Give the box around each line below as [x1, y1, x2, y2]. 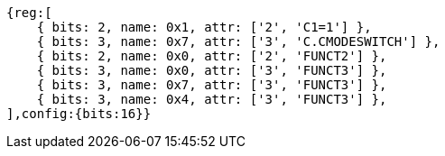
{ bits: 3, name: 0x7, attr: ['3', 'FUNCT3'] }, [36, 78, 387, 92]
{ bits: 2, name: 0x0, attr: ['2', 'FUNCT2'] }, [36, 49, 387, 63]
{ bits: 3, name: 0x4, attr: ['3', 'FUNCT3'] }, [36, 92, 387, 106]
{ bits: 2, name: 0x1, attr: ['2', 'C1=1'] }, [36, 20, 372, 34]
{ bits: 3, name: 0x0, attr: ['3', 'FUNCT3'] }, [36, 63, 387, 78]
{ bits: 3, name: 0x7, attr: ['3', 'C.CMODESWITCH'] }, [36, 34, 440, 49]
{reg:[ [6, 5, 52, 20]
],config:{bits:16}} [6, 106, 152, 121]
